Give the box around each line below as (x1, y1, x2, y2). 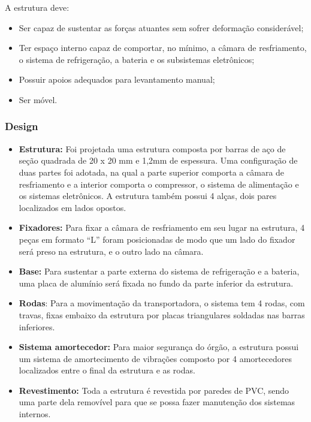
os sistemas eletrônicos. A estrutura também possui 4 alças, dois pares (19, 189, 277, 202)
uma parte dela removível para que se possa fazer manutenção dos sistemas (19, 396, 295, 408)
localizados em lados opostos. (19, 201, 126, 213)
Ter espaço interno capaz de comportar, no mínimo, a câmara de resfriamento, (19, 41, 307, 54)
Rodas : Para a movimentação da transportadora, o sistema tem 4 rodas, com (19, 297, 305, 309)
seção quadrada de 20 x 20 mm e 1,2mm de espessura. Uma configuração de (19, 154, 298, 167)
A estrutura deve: (5, 1, 70, 13)
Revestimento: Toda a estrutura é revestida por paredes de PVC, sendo (19, 384, 289, 396)
